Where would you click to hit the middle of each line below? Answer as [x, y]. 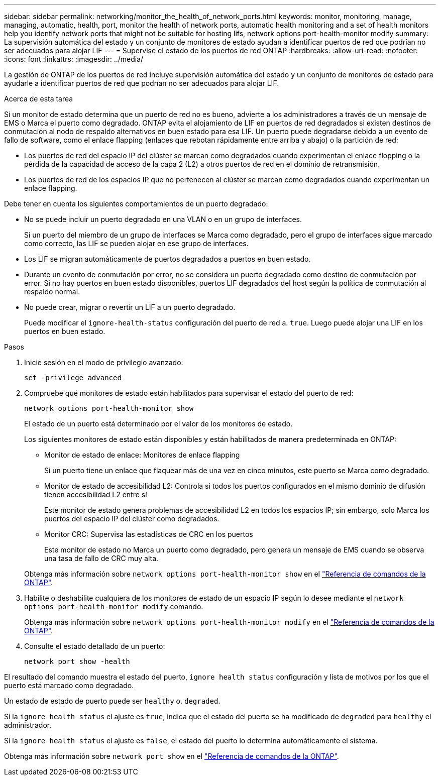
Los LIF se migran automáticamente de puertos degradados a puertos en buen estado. [168, 259]
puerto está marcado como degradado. [69, 685]
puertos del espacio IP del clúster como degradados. [132, 519]
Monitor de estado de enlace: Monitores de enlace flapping [142, 455]
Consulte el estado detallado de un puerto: [95, 646]
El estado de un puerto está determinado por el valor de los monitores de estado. [158, 424]
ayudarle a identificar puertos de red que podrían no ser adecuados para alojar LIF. [142, 83]
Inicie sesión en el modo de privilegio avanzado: [104, 362]
